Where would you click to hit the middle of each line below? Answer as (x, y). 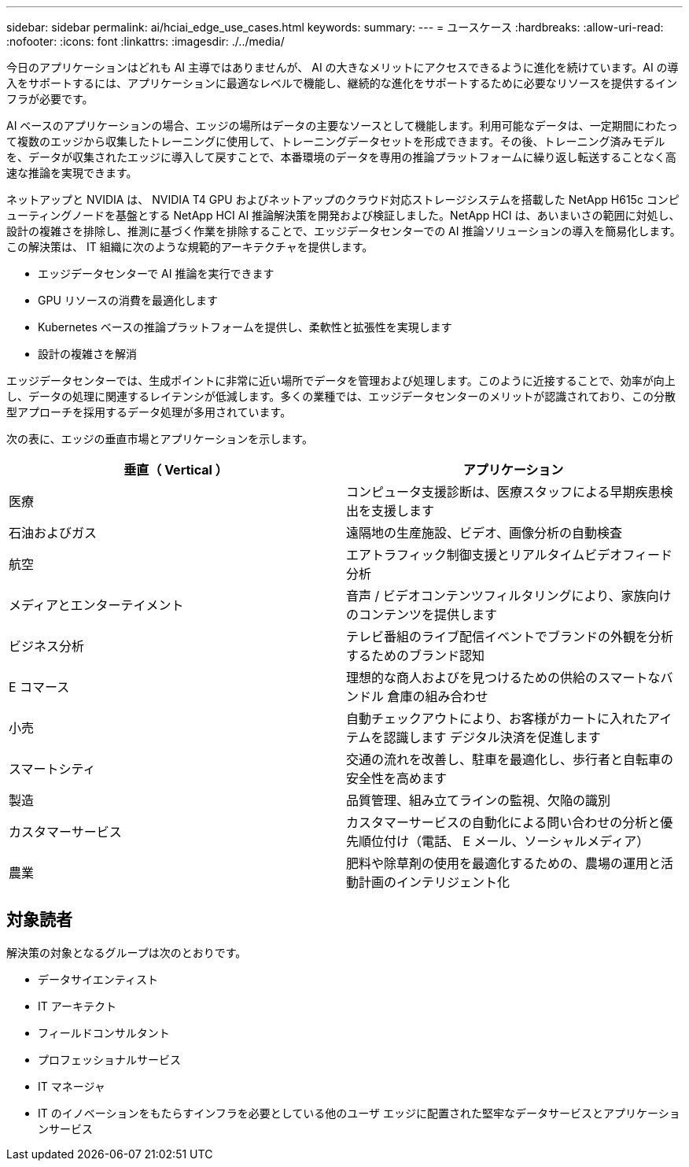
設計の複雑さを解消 (87, 354)
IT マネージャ (72, 1086)
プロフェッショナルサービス (109, 1059)
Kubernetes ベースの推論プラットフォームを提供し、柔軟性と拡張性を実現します (245, 327)
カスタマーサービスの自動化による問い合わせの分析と (503, 822)
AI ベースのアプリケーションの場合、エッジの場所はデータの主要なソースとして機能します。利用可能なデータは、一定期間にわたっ (342, 126)
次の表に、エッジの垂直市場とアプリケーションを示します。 (160, 439)
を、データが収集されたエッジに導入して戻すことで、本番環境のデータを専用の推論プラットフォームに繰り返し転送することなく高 (341, 157)
